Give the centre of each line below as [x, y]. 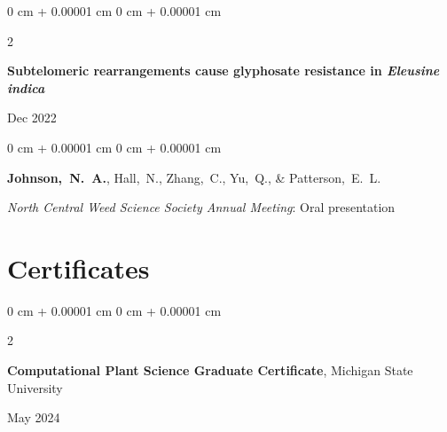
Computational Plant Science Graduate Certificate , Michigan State [210, 370]
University [35, 387]
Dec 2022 [32, 118]
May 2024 [34, 417]
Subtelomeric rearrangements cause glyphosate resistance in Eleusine [223, 71]
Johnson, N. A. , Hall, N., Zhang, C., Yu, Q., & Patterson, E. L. [194, 177]
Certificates [78, 267]
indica [26, 87]
